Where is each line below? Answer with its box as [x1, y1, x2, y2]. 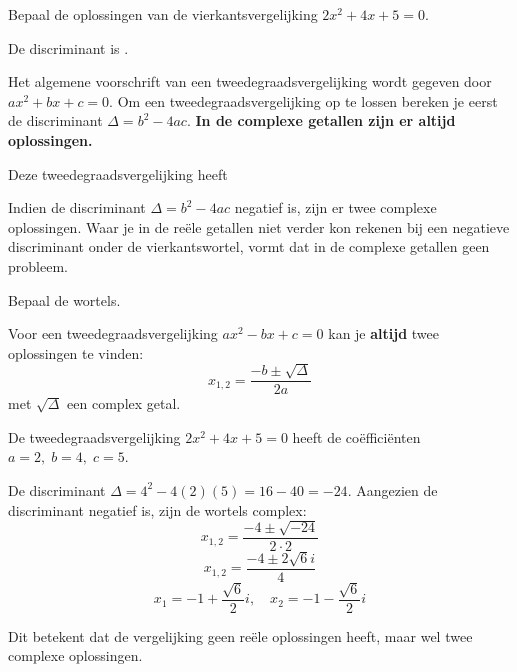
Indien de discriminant [8, 197, 146, 218]
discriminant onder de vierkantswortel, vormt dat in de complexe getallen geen [8, 236, 490, 257]
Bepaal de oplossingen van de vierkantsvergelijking [8, 4, 318, 24]
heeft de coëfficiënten [292, 426, 421, 447]
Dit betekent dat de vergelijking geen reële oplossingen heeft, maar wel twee [8, 625, 473, 646]
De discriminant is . [8, 37, 129, 58]
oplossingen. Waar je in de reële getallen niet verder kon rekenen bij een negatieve [8, 216, 510, 237]
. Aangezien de [347, 479, 438, 500]
